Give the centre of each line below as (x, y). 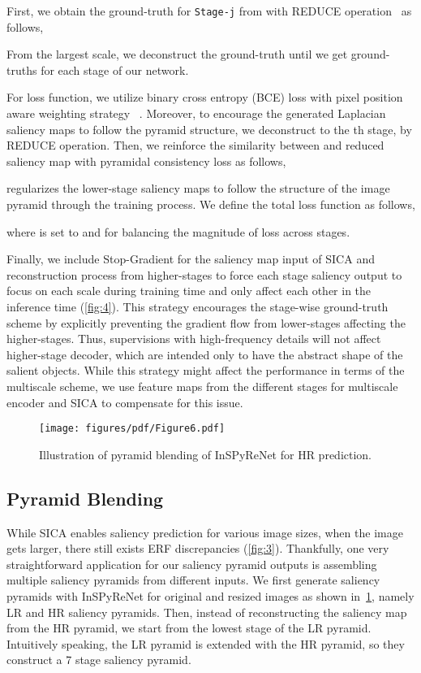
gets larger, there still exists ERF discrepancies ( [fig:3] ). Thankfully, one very (198, 548)
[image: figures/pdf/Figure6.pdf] (132, 429)
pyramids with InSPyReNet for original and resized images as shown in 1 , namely (210, 595)
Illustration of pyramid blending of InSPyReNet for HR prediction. (206, 454)
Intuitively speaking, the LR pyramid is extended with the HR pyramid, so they (206, 643)
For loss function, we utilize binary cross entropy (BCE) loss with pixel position (205, 97)
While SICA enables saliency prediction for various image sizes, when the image (205, 532)
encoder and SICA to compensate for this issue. (125, 402)
